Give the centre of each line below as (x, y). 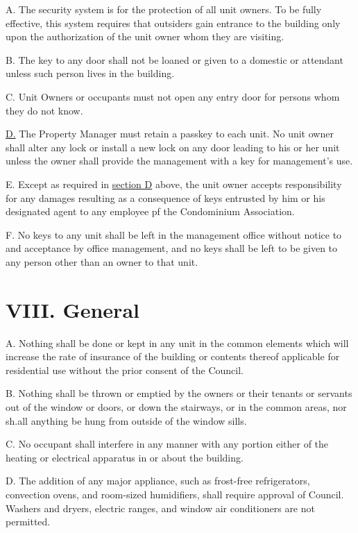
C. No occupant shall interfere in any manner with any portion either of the (167, 444)
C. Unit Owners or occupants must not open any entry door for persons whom (173, 96)
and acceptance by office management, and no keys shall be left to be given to (172, 248)
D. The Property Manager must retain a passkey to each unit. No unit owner (170, 134)
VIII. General (73, 309)
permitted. (28, 522)
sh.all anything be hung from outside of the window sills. (126, 420)
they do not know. (44, 110)
